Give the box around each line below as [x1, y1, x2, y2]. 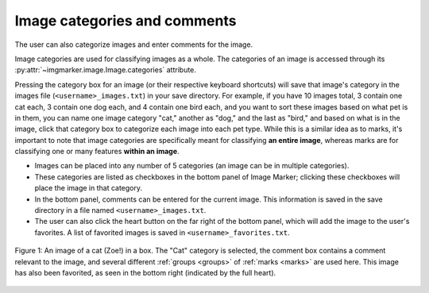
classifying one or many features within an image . [14, 147, 180, 156]
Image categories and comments [14, 12, 237, 29]
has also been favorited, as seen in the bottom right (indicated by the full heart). [14, 268, 276, 277]
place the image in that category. [34, 183, 143, 193]
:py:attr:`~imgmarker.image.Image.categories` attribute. [14, 65, 196, 75]
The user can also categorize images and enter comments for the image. [14, 40, 253, 49]
